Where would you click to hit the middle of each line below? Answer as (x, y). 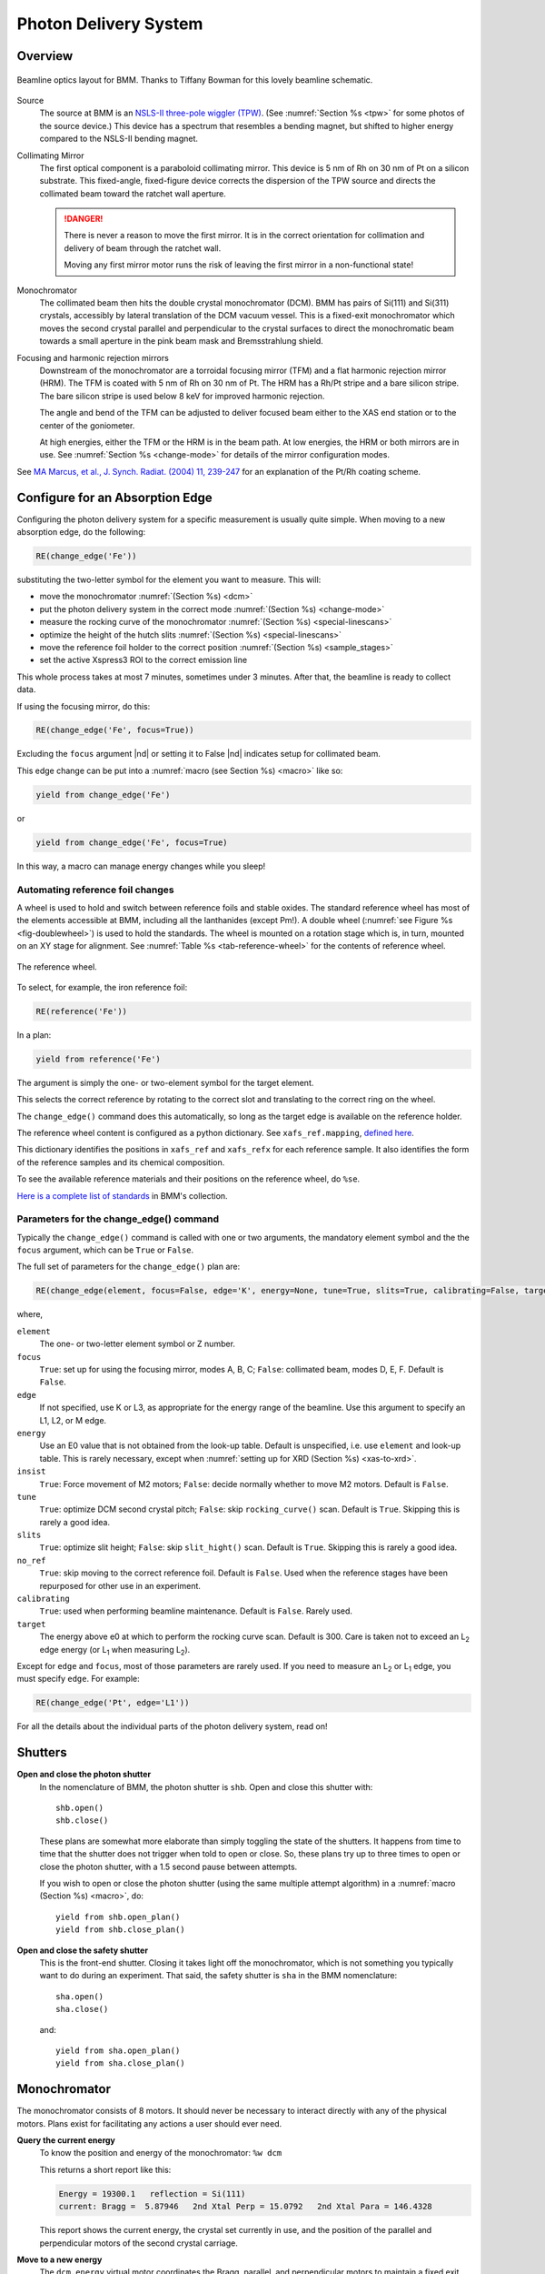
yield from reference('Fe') (98, 1059)
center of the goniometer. (87, 425)
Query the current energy (66, 2140)
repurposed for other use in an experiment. (120, 1585)
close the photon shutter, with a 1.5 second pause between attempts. (168, 1866)
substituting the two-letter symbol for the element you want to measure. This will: (169, 579)
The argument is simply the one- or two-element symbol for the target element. (165, 1082)
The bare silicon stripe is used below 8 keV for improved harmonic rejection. (182, 396)
